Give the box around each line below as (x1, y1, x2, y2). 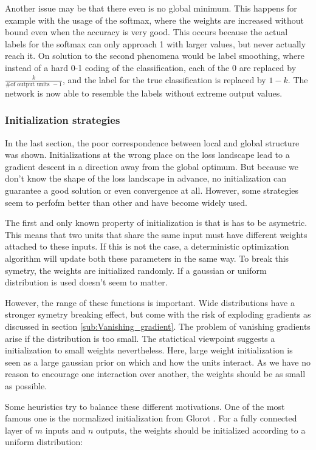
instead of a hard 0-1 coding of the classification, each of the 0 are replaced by (5, 61, 297, 73)
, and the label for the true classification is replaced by (62, 73, 266, 86)
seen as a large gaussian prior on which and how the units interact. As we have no (5, 355, 311, 368)
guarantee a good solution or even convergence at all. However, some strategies (5, 184, 299, 197)
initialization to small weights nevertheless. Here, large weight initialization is (5, 344, 293, 356)
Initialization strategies (5, 112, 120, 128)
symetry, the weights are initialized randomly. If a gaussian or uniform (5, 264, 267, 276)
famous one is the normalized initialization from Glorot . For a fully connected (5, 412, 297, 424)
